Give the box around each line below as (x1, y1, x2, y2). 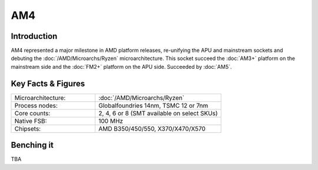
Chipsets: (14, 124, 41, 132)
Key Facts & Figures (11, 78, 85, 88)
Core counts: (14, 109, 51, 117)
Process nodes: (14, 101, 58, 109)
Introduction (11, 31, 58, 41)
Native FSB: (14, 116, 47, 125)
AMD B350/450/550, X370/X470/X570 (98, 124, 206, 132)
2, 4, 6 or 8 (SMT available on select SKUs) (98, 109, 218, 117)
